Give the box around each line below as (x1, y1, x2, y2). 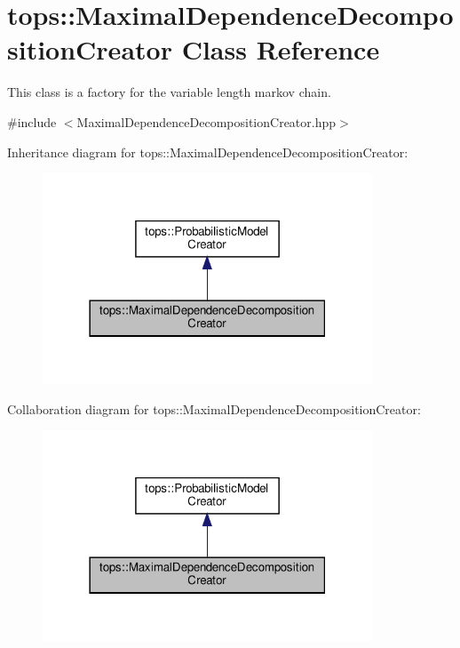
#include (7, 112, 57, 131)
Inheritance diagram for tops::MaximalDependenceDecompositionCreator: (7, 142, 408, 161)
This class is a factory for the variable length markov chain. (7, 83, 331, 101)
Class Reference (181, 31, 380, 68)
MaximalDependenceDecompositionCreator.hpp (76, 112, 337, 131)
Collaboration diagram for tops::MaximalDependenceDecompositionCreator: (7, 399, 421, 418)
